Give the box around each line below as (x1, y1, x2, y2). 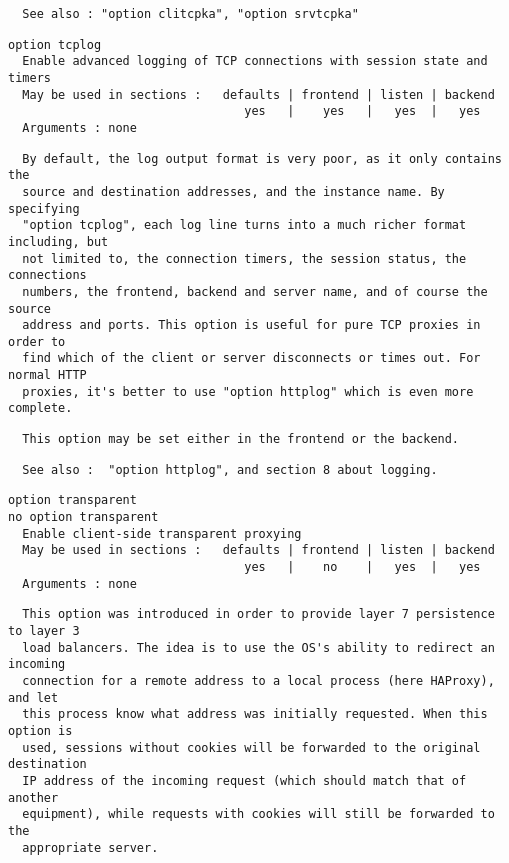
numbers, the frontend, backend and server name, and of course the (22, 284, 488, 299)
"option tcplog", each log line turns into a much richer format (22, 218, 467, 233)
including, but (8, 234, 109, 249)
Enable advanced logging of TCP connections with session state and (22, 54, 488, 69)
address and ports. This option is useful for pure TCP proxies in (22, 318, 481, 333)
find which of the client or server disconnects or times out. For (22, 351, 481, 366)
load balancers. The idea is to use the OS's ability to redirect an (22, 640, 495, 655)
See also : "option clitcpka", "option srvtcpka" (22, 7, 359, 21)
